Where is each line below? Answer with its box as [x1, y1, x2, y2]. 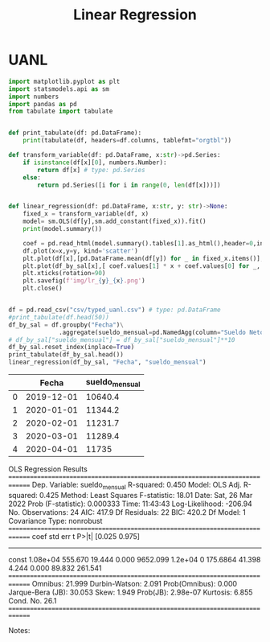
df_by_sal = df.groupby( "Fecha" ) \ [8, 320, 125, 329]
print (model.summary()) [22, 225, 103, 233]
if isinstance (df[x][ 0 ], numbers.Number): [22, 158, 167, 167]
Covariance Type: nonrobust [8, 516, 103, 526]
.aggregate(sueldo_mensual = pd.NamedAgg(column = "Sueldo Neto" [59, 328, 268, 336]
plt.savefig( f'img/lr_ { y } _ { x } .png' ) [22, 277, 146, 285]
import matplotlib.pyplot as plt [8, 77, 121, 85]
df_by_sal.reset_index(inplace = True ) [8, 344, 135, 352]
